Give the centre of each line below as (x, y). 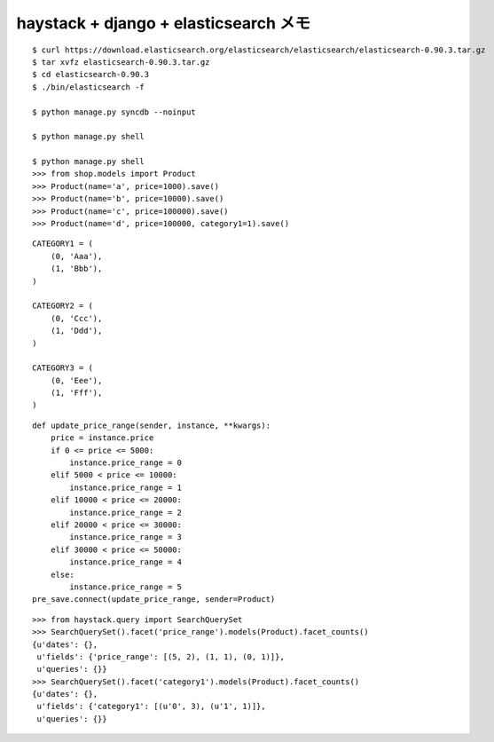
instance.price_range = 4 (125, 562)
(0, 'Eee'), (76, 380)
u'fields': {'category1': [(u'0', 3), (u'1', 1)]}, (151, 706)
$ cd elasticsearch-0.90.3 (91, 75)
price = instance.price (102, 438)
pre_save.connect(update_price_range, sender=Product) (154, 600)
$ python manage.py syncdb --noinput (114, 112)
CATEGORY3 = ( (63, 368)
